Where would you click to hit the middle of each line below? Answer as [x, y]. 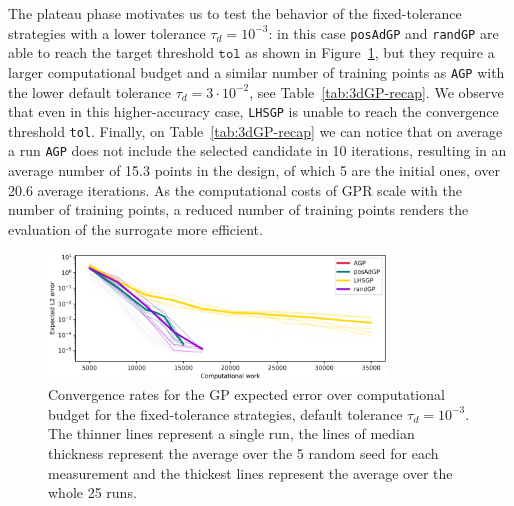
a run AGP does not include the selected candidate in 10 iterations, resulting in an [257, 150]
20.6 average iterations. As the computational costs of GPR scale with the [235, 189]
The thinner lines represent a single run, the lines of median [231, 433]
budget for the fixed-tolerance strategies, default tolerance [225, 413]
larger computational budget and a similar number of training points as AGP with [256, 71]
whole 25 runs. [92, 492]
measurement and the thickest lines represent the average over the [250, 472]
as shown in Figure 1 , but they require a [370, 52]
